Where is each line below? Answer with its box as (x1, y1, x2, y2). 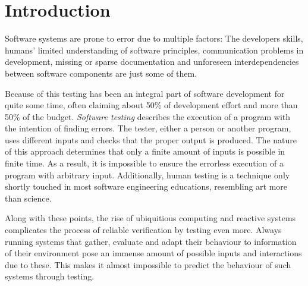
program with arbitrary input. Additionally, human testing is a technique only (5, 168, 290, 181)
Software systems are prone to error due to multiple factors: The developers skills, (5, 32, 303, 45)
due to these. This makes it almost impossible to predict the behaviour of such (5, 258, 291, 271)
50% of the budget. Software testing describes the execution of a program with (5, 110, 291, 122)
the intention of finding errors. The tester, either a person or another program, (5, 122, 291, 134)
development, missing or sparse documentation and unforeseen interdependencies (5, 55, 299, 68)
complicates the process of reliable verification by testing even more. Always (5, 224, 282, 236)
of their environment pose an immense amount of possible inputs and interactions (5, 247, 302, 259)
